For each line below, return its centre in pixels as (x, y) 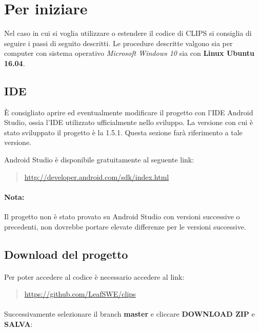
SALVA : (18, 324)
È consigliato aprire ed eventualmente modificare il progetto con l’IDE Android (129, 112)
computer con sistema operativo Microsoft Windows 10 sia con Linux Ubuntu (129, 53)
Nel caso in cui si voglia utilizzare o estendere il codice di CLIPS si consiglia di (128, 33)
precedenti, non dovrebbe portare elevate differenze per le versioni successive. (125, 226)
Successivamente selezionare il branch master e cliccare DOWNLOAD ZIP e (129, 314)
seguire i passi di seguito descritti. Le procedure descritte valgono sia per (118, 43)
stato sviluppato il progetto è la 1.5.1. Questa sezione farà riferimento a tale (123, 132)
